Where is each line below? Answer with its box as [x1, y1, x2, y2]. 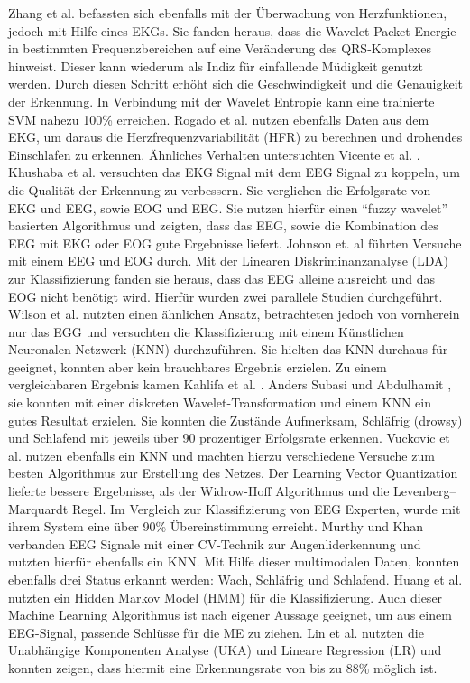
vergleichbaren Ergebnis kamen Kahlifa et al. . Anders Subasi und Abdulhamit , [8, 375, 452, 394]
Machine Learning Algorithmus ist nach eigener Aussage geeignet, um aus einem [8, 605, 452, 624]
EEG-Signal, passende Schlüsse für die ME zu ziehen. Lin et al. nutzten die [8, 622, 424, 641]
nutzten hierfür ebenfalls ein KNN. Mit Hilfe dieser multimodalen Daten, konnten [8, 552, 460, 571]
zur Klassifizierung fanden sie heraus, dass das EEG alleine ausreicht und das [8, 268, 436, 287]
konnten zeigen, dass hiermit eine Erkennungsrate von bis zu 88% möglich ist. [8, 658, 438, 677]
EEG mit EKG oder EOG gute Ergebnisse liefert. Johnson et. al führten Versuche [8, 233, 462, 252]
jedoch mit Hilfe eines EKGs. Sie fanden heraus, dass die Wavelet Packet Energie [8, 21, 456, 40]
